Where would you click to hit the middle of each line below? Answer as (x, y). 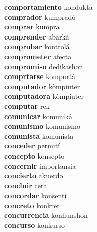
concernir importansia (40, 165)
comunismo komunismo (42, 126)
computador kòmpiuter (42, 86)
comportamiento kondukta (48, 7)
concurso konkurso (34, 225)
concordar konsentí (35, 195)
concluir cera (26, 185)
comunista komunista (39, 136)
